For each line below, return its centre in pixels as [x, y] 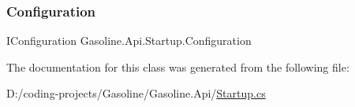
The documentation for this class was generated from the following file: [178, 66]
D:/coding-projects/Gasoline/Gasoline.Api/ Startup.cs [136, 93]
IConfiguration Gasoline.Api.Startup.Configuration [129, 41]
